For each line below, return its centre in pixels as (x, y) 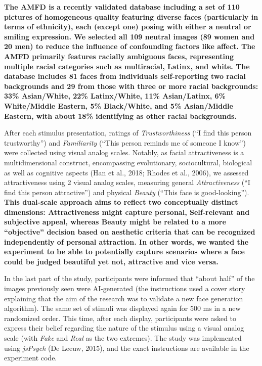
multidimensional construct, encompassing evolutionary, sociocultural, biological (128, 162)
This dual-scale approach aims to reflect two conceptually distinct (121, 202)
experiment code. (31, 358)
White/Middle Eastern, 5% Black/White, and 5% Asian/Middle (119, 105)
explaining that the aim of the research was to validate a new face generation (124, 298)
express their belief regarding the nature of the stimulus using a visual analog (124, 328)
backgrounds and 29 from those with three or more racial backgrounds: (131, 86)
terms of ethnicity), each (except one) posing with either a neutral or (128, 27)
